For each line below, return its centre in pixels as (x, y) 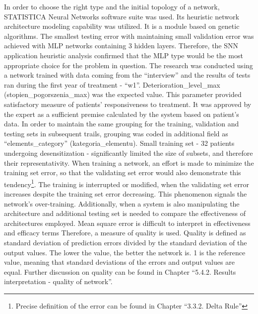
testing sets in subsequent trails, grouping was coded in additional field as (116, 133)
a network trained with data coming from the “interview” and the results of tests (127, 75)
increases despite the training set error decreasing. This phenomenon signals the (126, 193)
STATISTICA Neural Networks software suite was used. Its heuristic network (122, 16)
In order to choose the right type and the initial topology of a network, (112, 6)
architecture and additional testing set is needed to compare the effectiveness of (125, 213)
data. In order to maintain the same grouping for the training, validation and (122, 124)
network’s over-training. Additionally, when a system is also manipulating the (122, 203)
